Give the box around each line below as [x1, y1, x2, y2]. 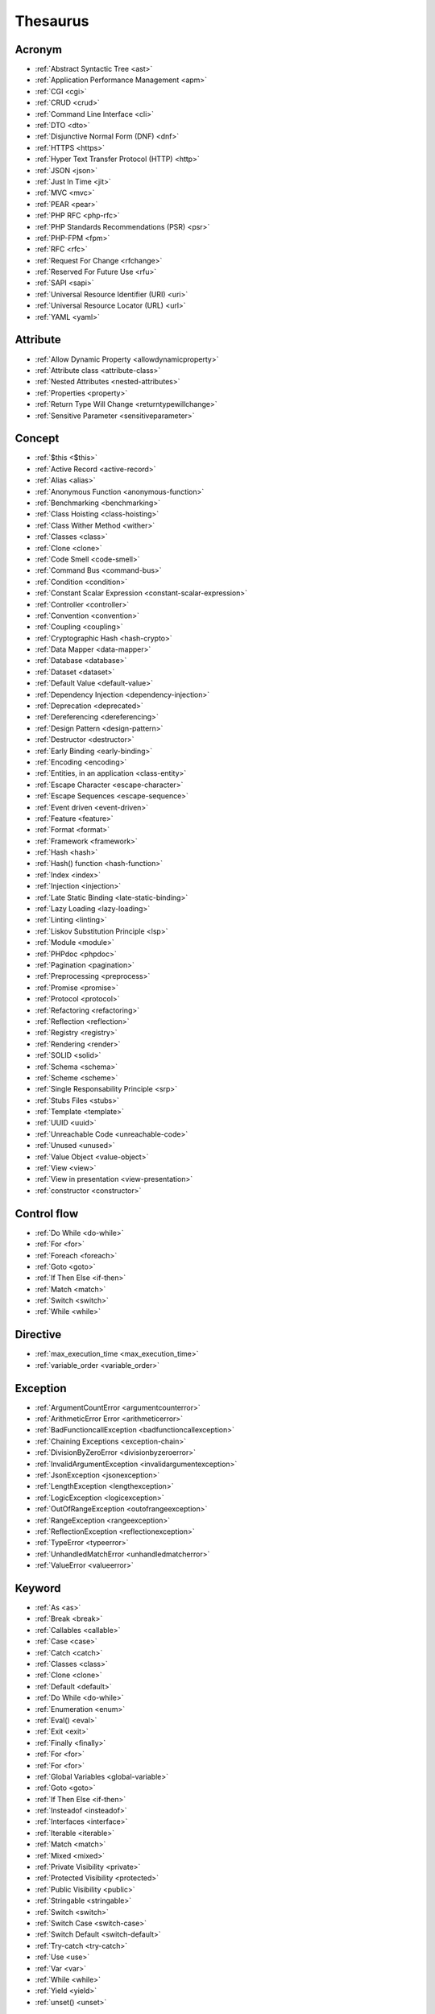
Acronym [14, 43, 62, 56]
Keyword [14, 1581, 61, 1595]
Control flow [14, 1207, 79, 1220]
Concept [14, 432, 60, 445]
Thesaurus [14, 12, 89, 30]
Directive [14, 1328, 62, 1341]
